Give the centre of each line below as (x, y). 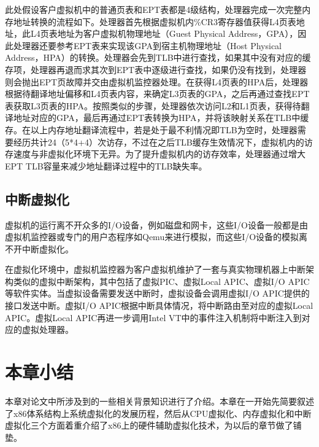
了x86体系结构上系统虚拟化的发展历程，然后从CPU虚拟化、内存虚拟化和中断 (158, 413)
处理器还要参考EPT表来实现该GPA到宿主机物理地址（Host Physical (147, 45)
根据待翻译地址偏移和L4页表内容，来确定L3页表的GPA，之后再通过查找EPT (157, 94)
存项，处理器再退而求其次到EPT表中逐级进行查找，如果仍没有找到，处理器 (156, 69)
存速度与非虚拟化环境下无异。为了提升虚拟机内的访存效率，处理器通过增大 (155, 154)
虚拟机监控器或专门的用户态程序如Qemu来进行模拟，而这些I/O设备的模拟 (152, 237)
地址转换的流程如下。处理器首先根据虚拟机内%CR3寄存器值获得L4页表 (155, 21)
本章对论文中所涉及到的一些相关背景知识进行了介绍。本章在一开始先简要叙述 (159, 401)
